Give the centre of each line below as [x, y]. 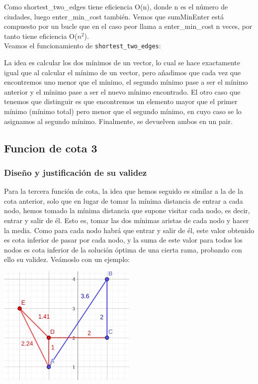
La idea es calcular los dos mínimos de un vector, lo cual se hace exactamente [122, 63]
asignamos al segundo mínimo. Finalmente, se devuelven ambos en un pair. [118, 121]
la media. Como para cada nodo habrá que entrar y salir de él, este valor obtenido [129, 230]
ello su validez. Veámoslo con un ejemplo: [67, 259]
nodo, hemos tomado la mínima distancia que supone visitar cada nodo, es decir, [127, 210]
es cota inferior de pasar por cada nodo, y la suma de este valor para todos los [123, 240]
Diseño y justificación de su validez [76, 172]
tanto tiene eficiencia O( [41, 36]
